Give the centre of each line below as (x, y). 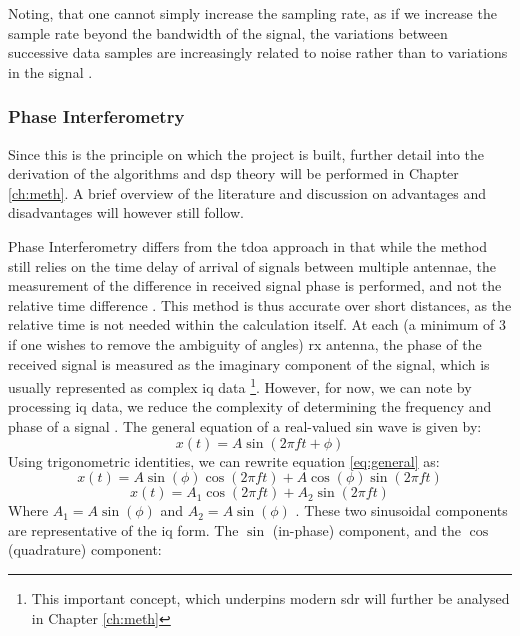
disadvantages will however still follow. (126, 212)
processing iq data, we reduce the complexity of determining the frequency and (250, 406)
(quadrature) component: (85, 549)
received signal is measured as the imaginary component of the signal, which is (249, 363)
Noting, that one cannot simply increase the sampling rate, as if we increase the (252, 13)
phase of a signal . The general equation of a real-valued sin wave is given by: (245, 425)
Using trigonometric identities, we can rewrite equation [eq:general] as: (224, 460)
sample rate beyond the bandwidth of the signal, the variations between (228, 32)
